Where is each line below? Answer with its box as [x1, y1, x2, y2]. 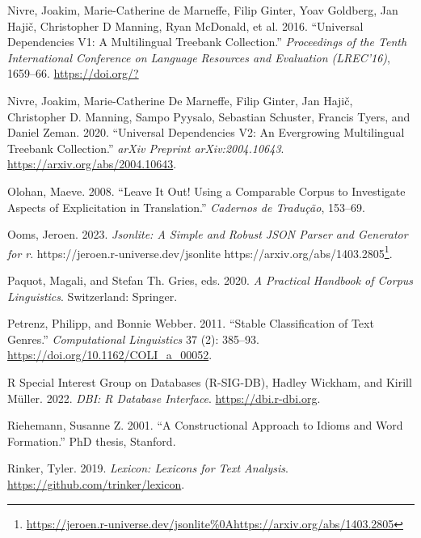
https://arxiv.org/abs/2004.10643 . [7, 155, 177, 172]
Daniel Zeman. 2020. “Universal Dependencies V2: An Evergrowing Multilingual [7, 124, 405, 141]
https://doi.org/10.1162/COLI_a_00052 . [7, 346, 213, 363]
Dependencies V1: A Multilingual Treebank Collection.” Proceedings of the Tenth [7, 33, 407, 50]
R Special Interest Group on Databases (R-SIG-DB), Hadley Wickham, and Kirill [7, 373, 412, 390]
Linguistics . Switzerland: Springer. [7, 287, 178, 304]
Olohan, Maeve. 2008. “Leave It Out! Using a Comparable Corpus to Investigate [7, 182, 406, 199]
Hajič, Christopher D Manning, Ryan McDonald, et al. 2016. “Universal [7, 17, 364, 34]
